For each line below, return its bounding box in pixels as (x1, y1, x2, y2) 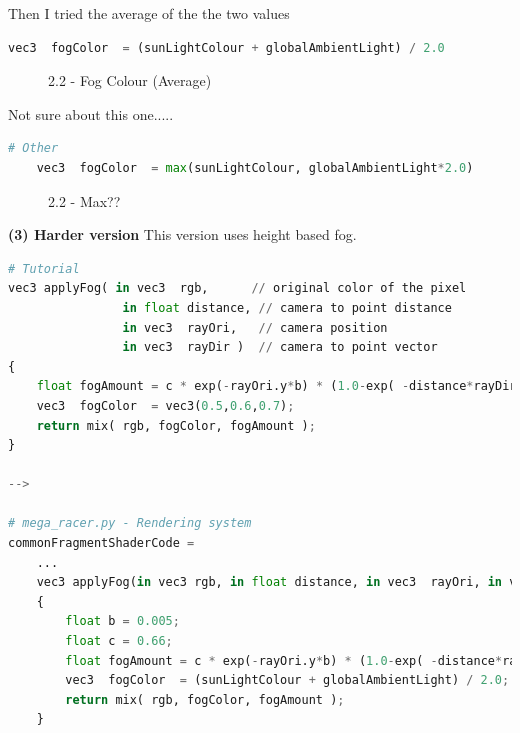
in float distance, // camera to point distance (122, 300, 452, 315)
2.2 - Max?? (48, 190, 121, 211)
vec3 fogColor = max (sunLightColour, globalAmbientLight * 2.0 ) (36, 160, 474, 175)
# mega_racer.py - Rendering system (8, 516, 252, 531)
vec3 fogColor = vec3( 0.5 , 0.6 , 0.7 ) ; (36, 398, 295, 413)
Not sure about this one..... (8, 103, 174, 124)
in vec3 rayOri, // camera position (122, 320, 388, 335)
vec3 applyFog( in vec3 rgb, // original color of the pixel (8, 281, 467, 296)
